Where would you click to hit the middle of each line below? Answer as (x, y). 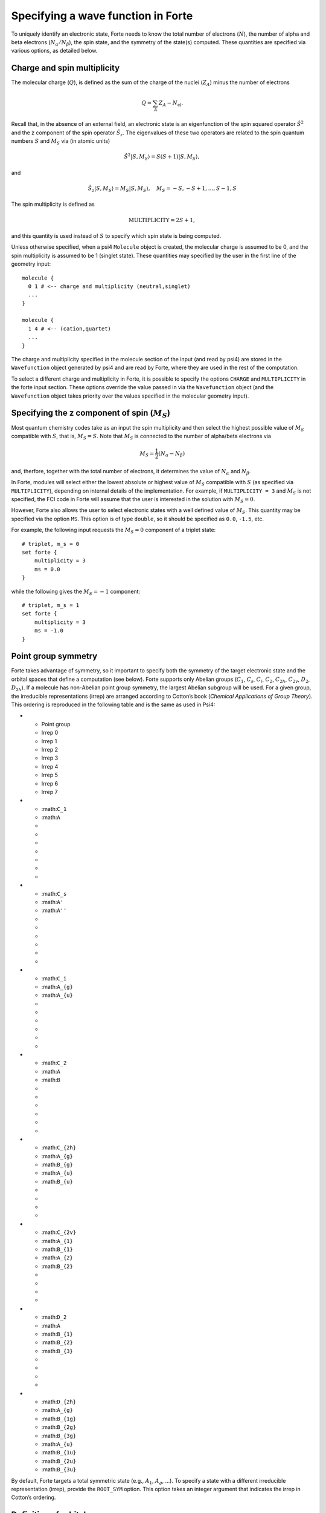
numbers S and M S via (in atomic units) (61, 141)
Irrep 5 (50, 775)
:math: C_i (54, 978)
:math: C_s (54, 893)
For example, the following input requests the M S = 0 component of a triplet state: (113, 531)
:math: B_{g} (57, 1164)
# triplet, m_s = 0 (51, 544)
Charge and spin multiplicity (66, 68)
